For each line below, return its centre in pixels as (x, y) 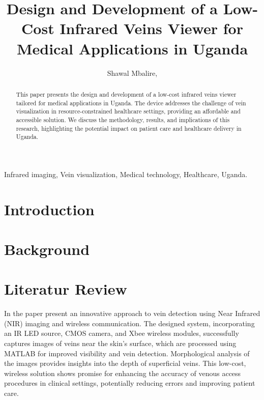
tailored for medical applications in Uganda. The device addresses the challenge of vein (131, 103)
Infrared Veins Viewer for (151, 28)
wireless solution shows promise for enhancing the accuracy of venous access (123, 373)
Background (47, 249)
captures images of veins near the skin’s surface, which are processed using (120, 343)
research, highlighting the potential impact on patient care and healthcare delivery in (129, 128)
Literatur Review (66, 289)
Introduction (49, 209)
